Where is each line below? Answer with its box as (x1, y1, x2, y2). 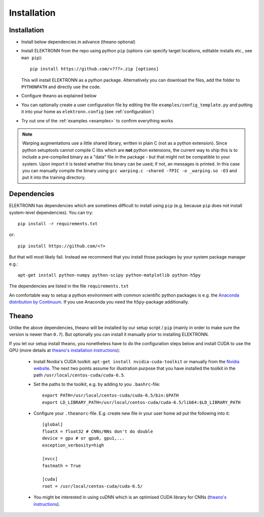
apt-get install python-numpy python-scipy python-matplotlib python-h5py (18, 272, 201, 278)
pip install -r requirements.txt (18, 221, 98, 226)
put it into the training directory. (22, 174, 86, 181)
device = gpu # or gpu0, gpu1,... (42, 436, 125, 441)
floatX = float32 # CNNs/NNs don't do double (42, 428, 154, 434)
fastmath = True (42, 463, 81, 469)
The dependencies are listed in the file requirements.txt (9, 283, 129, 289)
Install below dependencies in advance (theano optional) (21, 39, 135, 45)
